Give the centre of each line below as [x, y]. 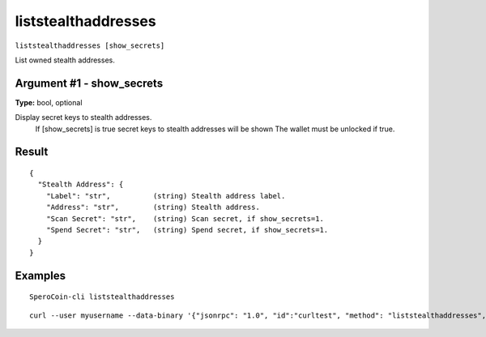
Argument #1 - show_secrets [89, 83]
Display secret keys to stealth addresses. [83, 117]
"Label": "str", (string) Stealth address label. [166, 196]
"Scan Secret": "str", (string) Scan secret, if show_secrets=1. [185, 218]
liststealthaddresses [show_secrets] [90, 45]
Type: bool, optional [49, 102]
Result [32, 152]
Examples [40, 275]
